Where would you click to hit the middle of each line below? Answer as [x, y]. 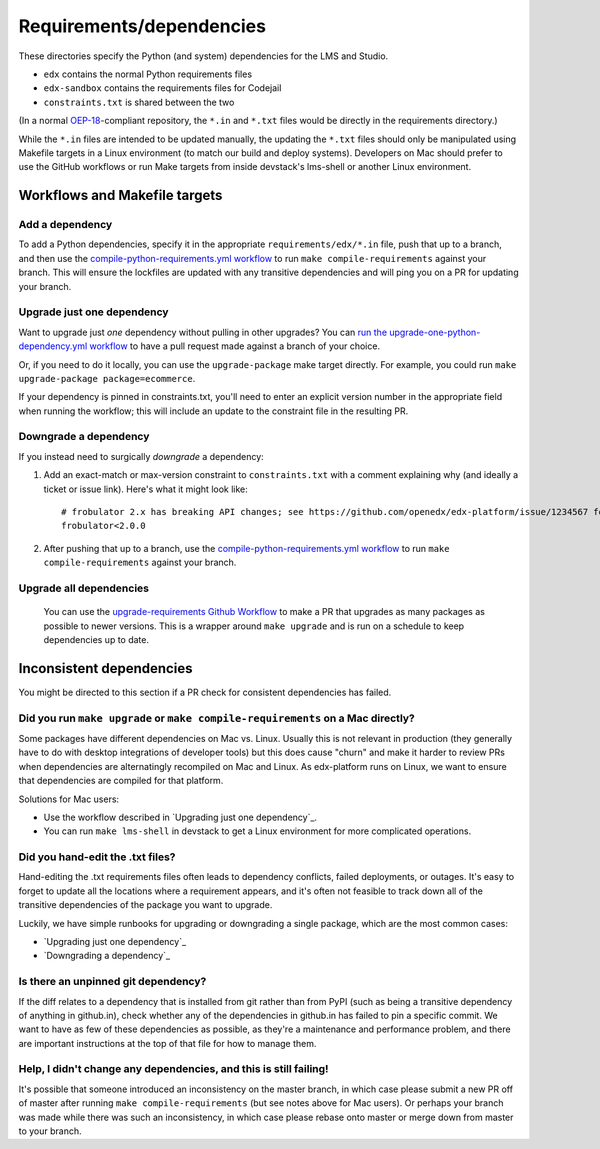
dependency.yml [53, 346]
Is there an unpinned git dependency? [112, 982]
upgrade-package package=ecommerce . [107, 378]
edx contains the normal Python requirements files [148, 74]
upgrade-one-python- [434, 332]
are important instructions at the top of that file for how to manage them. [167, 1043]
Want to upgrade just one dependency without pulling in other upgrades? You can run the [203, 332]
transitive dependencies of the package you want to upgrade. [145, 905]
